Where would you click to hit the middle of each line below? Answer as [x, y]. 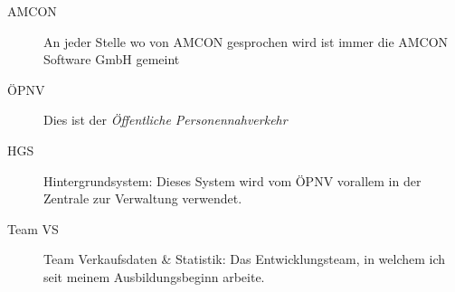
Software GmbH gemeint [112, 59]
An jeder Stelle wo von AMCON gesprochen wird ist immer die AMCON [246, 41]
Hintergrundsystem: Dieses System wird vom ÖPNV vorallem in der [232, 180]
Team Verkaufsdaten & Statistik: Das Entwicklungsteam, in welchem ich [245, 259]
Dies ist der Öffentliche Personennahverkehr [166, 120]
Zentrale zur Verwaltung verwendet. [143, 198]
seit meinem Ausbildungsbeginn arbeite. [154, 276]
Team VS [33, 228]
